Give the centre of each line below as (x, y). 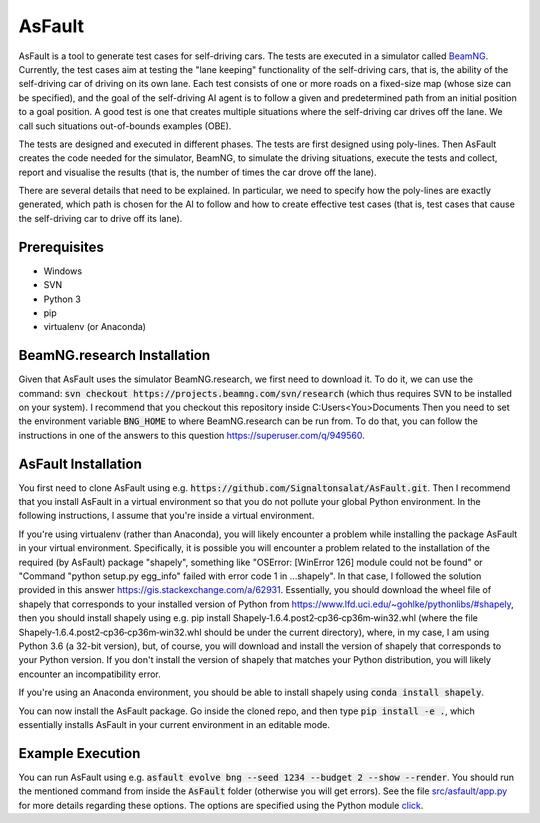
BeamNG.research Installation (114, 355)
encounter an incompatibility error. (90, 674)
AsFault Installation (80, 463)
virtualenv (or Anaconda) (95, 327)
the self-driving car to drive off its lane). (100, 218)
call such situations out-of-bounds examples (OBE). (125, 126)
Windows (63, 271)
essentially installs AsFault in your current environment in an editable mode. (174, 724)
